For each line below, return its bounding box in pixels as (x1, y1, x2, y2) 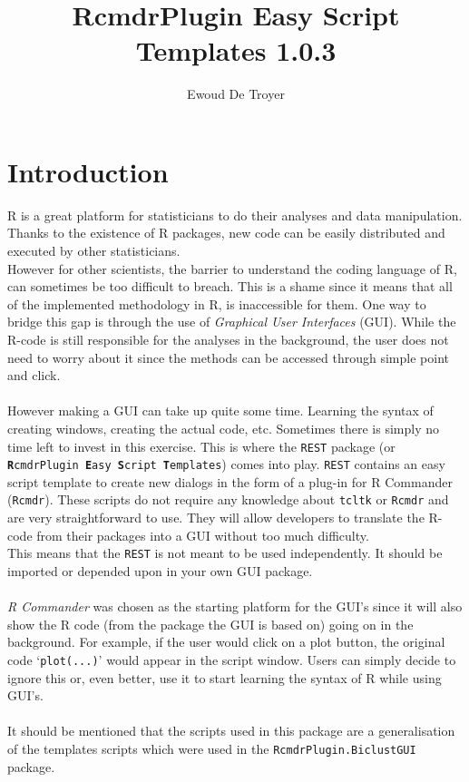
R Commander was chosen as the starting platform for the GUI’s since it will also (7, 597, 463, 616)
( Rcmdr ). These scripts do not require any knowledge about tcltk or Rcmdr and (7, 490, 449, 509)
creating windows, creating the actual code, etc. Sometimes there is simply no (7, 418, 439, 437)
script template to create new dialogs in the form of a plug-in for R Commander (7, 472, 453, 491)
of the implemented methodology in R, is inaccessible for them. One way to (7, 294, 426, 313)
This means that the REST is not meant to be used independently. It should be (7, 543, 443, 562)
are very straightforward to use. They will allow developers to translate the (7, 508, 425, 527)
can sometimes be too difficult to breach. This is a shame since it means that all (7, 277, 453, 296)
